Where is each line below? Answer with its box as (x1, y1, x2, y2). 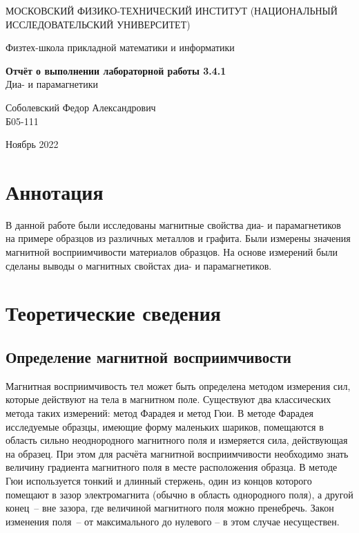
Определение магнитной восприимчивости (6, 346, 291, 368)
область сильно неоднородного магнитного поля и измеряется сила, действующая (6, 433, 348, 447)
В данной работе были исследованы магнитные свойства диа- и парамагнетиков (6, 217, 341, 232)
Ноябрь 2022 (6, 137, 59, 151)
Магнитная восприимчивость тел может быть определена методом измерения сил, (6, 378, 351, 393)
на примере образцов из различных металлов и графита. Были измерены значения (6, 231, 351, 245)
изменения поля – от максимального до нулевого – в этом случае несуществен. (6, 514, 340, 528)
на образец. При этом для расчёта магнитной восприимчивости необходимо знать (6, 446, 349, 460)
